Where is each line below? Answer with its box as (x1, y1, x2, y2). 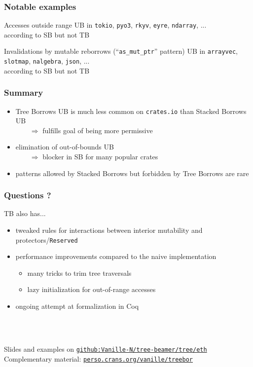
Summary (4, 86, 43, 99)
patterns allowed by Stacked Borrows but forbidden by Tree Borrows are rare (15, 168, 249, 178)
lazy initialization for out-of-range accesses (27, 284, 156, 294)
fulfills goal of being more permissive (42, 125, 153, 135)
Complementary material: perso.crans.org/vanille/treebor (4, 353, 193, 364)
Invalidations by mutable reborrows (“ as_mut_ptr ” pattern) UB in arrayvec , (4, 46, 238, 56)
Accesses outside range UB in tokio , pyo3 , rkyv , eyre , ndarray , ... (4, 20, 207, 30)
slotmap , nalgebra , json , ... (4, 56, 90, 66)
